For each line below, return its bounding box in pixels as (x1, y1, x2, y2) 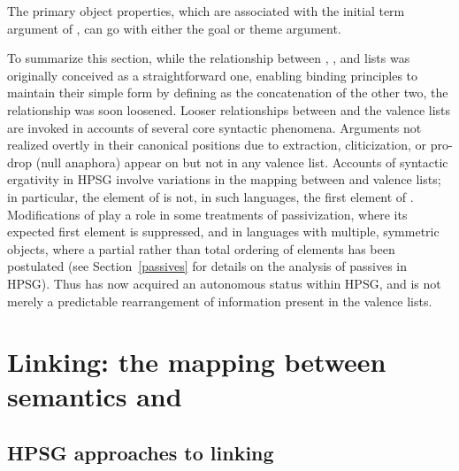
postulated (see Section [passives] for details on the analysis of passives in (7, 257, 407, 275)
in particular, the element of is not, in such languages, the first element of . (7, 187, 414, 205)
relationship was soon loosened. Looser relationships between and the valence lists (7, 100, 451, 119)
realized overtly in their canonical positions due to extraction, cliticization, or (7, 135, 427, 154)
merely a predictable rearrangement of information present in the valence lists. (7, 291, 432, 310)
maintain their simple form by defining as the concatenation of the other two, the (7, 83, 448, 102)
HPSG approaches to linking (7, 439, 274, 467)
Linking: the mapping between (7, 344, 386, 380)
